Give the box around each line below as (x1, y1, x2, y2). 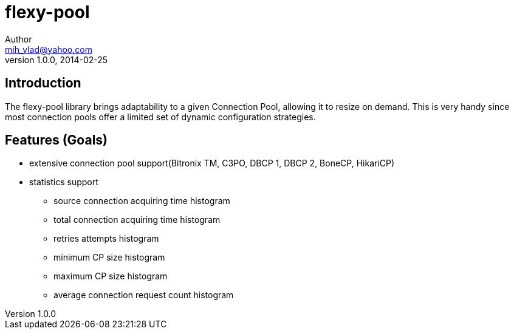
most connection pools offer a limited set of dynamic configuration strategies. (5, 111, 316, 122)
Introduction (5, 75, 81, 91)
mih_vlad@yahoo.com (5, 44, 92, 55)
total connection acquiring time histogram (53, 214, 221, 225)
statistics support (29, 177, 98, 188)
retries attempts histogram (53, 233, 159, 244)
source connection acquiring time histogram (53, 196, 230, 206)
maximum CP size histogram (53, 271, 168, 282)
